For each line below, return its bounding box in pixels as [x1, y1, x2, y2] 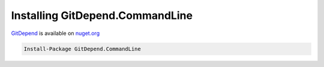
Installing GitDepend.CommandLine [11, 9, 193, 22]
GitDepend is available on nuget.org [11, 30, 100, 37]
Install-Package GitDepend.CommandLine [23, 45, 141, 52]
